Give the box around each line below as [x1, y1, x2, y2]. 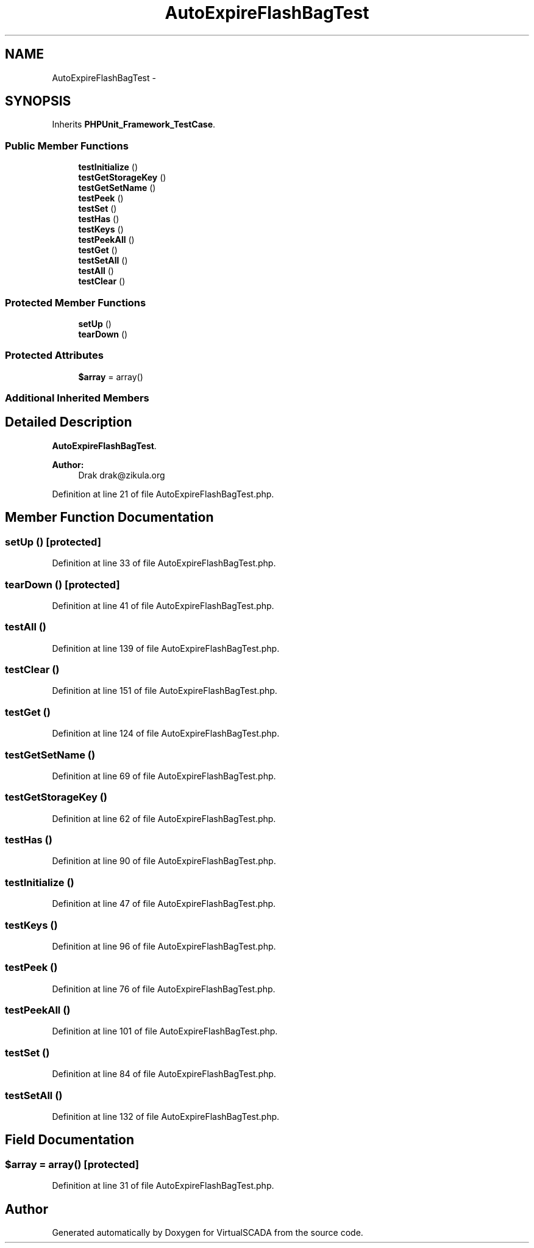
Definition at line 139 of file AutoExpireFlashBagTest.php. [52, 643, 280, 654]
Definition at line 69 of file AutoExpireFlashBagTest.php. [52, 770, 276, 781]
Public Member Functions [5, 139, 129, 152]
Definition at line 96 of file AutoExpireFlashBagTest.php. [52, 940, 276, 951]
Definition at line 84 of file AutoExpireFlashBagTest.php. [52, 1069, 276, 1080]
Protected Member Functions [5, 296, 146, 309]
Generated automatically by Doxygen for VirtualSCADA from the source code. [52, 1227, 363, 1238]
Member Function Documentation [5, 510, 214, 525]
